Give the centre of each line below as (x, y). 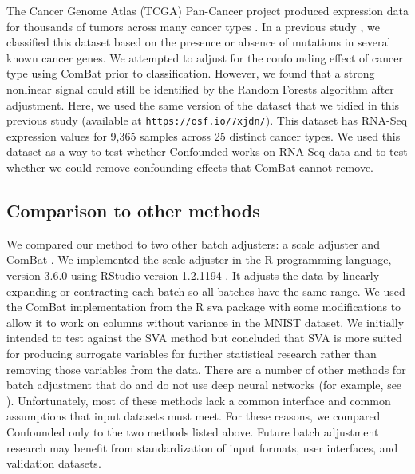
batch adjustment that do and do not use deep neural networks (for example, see (204, 385)
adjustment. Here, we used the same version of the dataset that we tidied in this (203, 104)
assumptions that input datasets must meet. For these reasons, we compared (194, 416)
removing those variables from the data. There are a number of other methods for (206, 369)
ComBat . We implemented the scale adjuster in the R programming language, (199, 259)
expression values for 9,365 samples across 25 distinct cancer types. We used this (204, 135)
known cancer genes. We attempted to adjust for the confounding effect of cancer (205, 57)
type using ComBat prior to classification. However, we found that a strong (191, 73)
